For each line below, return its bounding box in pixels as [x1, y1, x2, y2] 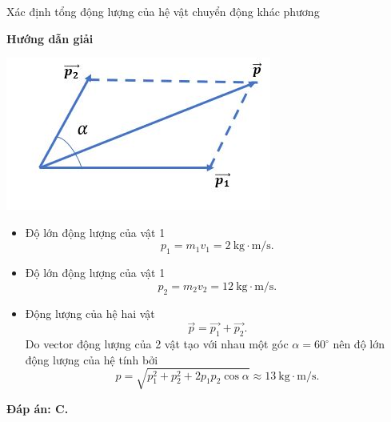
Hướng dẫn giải [6, 30, 94, 46]
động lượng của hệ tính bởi [25, 351, 158, 368]
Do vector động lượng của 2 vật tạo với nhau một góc [25, 336, 289, 352]
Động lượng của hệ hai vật [25, 304, 155, 321]
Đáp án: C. [6, 400, 69, 416]
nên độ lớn [333, 336, 385, 352]
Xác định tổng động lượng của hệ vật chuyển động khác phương [6, 3, 320, 19]
